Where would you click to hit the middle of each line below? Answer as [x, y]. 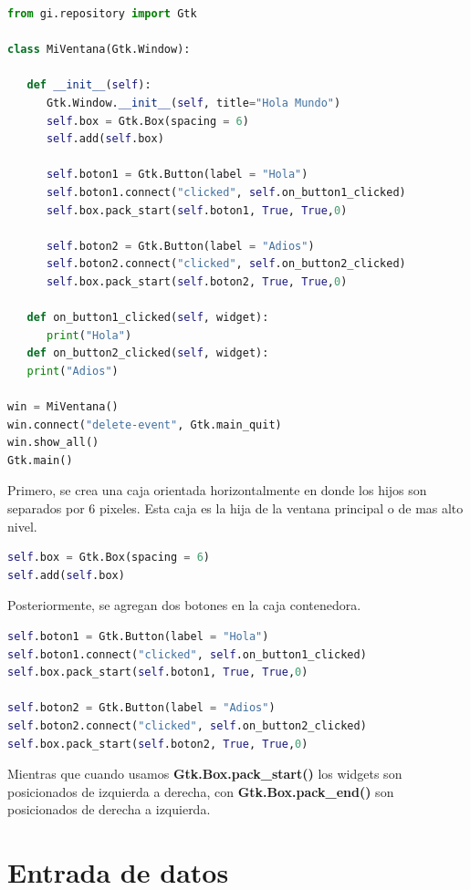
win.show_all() [53, 443]
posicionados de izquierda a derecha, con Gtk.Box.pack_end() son [201, 791]
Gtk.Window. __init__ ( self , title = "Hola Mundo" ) [193, 103]
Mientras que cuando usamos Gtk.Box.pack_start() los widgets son [205, 774]
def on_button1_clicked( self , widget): [148, 318]
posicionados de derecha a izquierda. [109, 809]
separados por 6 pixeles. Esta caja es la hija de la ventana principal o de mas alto [235, 508]
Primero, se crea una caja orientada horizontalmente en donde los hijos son [217, 490]
